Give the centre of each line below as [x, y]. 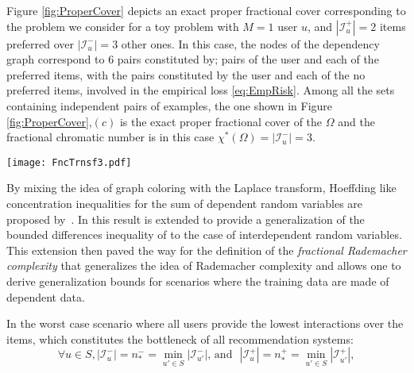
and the [356, 121]
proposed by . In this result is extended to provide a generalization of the [186, 219]
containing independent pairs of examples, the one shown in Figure [170, 105]
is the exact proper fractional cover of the [221, 121]
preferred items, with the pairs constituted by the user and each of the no [186, 74]
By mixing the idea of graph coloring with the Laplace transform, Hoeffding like [201, 188]
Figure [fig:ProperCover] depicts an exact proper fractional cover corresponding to [206, 10]
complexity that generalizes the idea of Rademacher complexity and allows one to [204, 265]
